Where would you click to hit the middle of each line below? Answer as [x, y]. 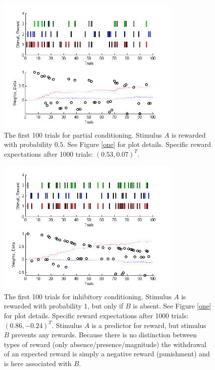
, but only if [105, 306]
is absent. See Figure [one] [172, 306]
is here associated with [38, 363]
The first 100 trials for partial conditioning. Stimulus [83, 134]
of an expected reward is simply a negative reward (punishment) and [107, 354]
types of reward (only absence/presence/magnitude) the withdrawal [105, 344]
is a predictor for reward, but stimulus [149, 325]
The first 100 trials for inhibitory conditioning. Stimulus [88, 296]
